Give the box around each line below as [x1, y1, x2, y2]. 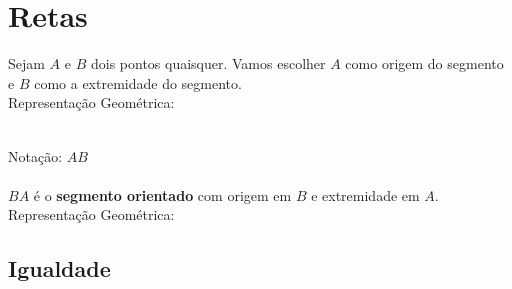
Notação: [8, 145, 63, 166]
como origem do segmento [345, 53, 504, 74]
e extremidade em [311, 184, 420, 205]
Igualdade [8, 253, 111, 284]
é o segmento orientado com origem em [33, 184, 292, 205]
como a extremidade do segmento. [34, 72, 242, 93]
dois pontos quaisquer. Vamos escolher [90, 53, 326, 74]
